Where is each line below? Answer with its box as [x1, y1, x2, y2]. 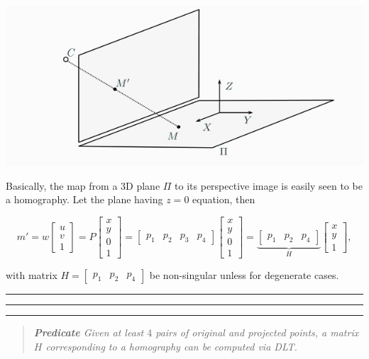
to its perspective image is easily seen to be [175, 178, 363, 193]
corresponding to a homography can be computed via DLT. [45, 338, 297, 353]
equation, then [192, 192, 255, 207]
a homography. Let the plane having [6, 192, 163, 207]
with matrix [6, 268, 57, 283]
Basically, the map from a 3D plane [6, 178, 160, 193]
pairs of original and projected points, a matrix [155, 325, 359, 340]
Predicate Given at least [33, 325, 144, 340]
